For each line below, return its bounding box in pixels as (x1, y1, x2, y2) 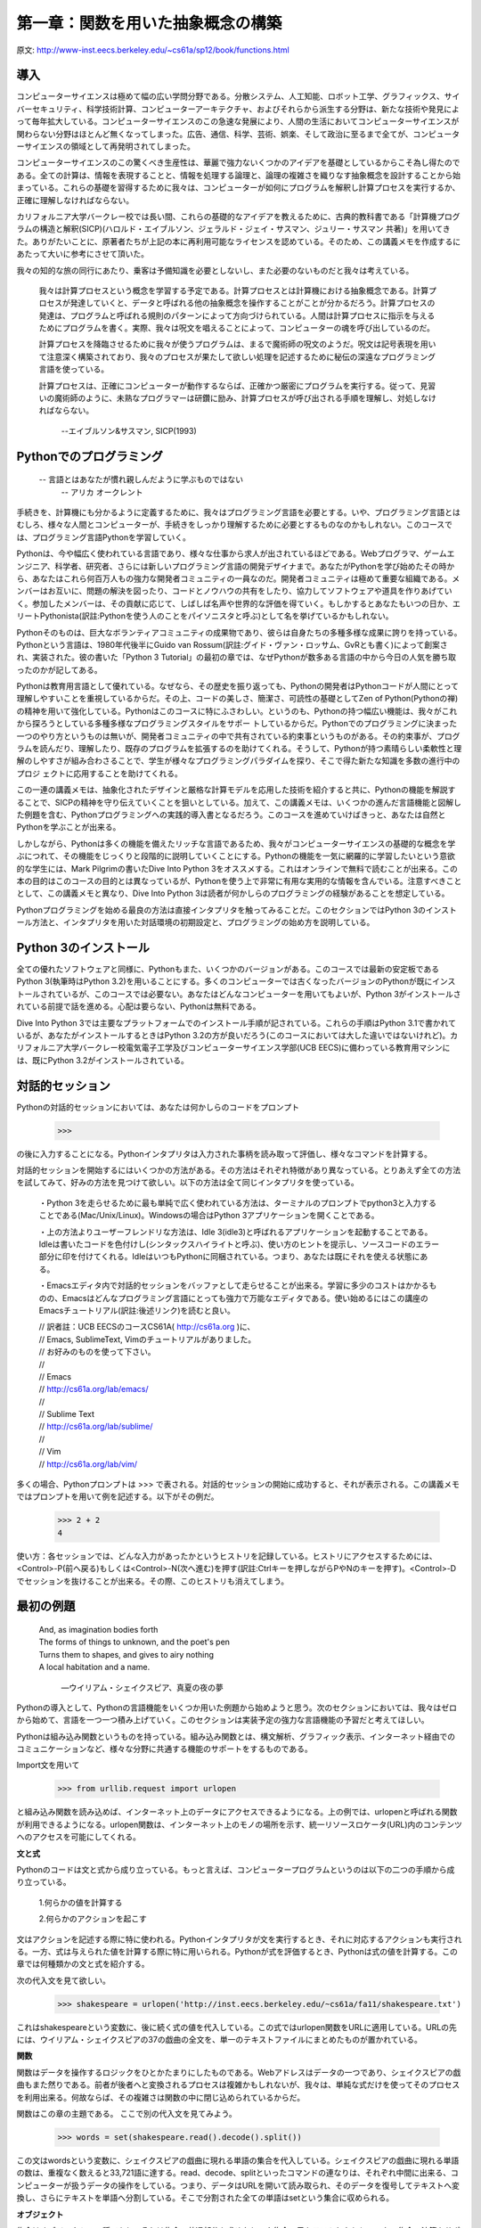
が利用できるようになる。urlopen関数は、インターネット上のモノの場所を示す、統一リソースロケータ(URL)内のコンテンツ (16, 1819, 463, 1830)
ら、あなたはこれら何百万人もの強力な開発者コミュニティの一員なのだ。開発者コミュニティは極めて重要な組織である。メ (16, 573, 461, 584)
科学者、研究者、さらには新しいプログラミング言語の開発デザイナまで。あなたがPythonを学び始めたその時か (54, 561, 455, 571)
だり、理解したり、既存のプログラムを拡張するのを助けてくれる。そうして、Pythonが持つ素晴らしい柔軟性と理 (54, 743, 462, 754)
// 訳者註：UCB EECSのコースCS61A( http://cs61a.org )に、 (38, 1322, 256, 1332)
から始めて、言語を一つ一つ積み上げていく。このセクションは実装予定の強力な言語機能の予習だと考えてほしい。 (16, 1715, 429, 1725)
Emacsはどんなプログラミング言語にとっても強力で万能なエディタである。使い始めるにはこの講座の (61, 1292, 428, 1303)
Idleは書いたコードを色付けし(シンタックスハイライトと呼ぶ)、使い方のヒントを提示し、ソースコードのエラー (38, 1239, 440, 1249)
